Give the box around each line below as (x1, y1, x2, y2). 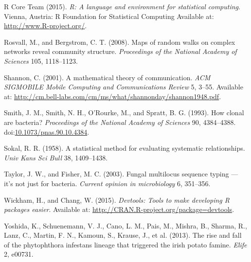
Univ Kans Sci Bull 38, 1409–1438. (4, 152, 108, 162)
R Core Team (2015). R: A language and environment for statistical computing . (4, 1, 240, 11)
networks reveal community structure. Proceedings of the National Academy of (4, 46, 237, 56)
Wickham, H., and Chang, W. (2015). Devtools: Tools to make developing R (4, 194, 230, 205)
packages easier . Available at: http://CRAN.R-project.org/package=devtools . (4, 204, 234, 214)
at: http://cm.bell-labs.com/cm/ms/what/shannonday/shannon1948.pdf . (4, 91, 221, 101)
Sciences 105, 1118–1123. (4, 55, 78, 66)
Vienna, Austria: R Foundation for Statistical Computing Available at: (4, 11, 214, 21)
